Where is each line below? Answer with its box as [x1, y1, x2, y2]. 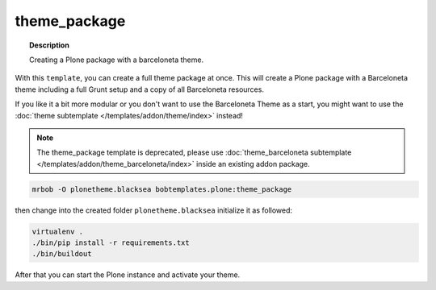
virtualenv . [31, 226, 84, 236]
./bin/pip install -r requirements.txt [31, 238, 190, 247]
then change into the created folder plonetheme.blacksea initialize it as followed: [15, 205, 293, 215]
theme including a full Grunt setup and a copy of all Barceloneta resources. [15, 85, 264, 94]
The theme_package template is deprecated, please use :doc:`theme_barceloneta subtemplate [36, 147, 352, 157]
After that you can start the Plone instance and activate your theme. [15, 270, 241, 280]
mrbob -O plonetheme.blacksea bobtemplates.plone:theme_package [31, 184, 292, 193]
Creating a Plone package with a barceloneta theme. [29, 55, 204, 64]
